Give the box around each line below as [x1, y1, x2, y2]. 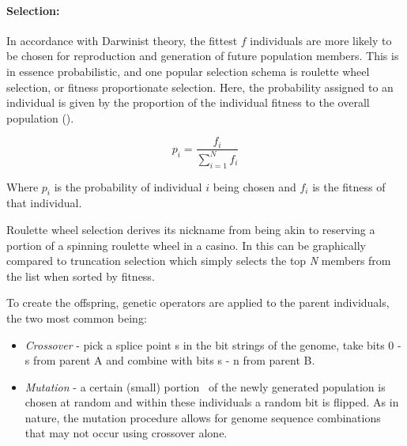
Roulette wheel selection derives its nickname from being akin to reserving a [6, 221, 375, 237]
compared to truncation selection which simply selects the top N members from [6, 252, 391, 269]
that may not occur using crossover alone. [24, 425, 228, 441]
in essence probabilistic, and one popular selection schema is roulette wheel [6, 62, 370, 79]
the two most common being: [6, 309, 147, 326]
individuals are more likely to [250, 32, 392, 48]
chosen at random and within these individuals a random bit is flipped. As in [24, 394, 399, 410]
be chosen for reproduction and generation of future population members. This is [6, 47, 399, 64]
